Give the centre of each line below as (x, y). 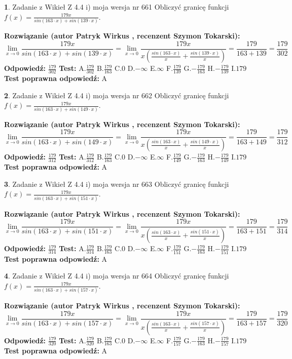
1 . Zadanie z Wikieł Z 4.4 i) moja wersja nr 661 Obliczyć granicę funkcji (117, 7)
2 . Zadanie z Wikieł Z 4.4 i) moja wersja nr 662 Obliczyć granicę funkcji (117, 95)
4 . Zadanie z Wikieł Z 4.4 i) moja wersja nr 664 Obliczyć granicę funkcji (117, 276)
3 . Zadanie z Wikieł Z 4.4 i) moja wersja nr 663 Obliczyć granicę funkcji (117, 184)
